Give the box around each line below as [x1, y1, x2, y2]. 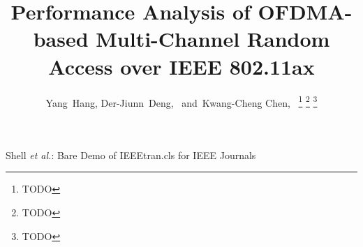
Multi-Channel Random [96, 24, 330, 53]
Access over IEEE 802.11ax [48, 52, 315, 80]
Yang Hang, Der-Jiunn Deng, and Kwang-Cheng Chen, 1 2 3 [45, 93, 318, 110]
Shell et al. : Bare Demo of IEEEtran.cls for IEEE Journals [6, 147, 256, 162]
